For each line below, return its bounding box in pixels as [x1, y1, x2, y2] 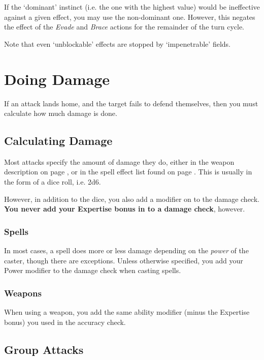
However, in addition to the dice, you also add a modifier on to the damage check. [4, 193, 259, 204]
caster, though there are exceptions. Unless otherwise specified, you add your [4, 255, 243, 265]
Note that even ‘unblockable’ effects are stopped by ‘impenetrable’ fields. [4, 38, 230, 49]
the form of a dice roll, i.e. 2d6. [4, 176, 101, 187]
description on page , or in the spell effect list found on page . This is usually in [4, 166, 252, 177]
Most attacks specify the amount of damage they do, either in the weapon [4, 156, 235, 167]
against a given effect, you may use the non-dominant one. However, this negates [4, 11, 255, 22]
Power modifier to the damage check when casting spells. [4, 265, 181, 276]
